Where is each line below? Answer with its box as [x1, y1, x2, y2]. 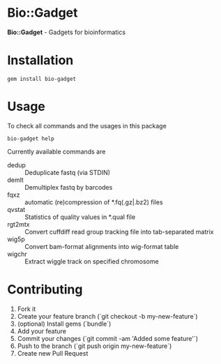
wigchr [7, 250, 27, 258]
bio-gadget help [7, 135, 54, 142]
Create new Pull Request [17, 349, 89, 357]
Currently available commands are [7, 147, 106, 156]
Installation [7, 52, 74, 68]
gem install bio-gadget [7, 75, 77, 82]
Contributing [7, 282, 83, 297]
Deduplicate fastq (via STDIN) [24, 168, 110, 176]
